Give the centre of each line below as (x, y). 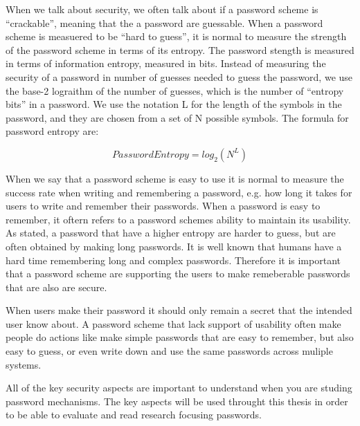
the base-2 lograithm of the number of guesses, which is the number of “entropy (175, 90)
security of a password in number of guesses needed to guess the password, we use (179, 76)
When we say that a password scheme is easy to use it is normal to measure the (175, 178)
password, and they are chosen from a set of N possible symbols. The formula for (177, 117)
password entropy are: (52, 131)
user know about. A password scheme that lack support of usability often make (173, 323)
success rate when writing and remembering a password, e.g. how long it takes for (179, 192)
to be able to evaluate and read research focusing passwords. (134, 415)
